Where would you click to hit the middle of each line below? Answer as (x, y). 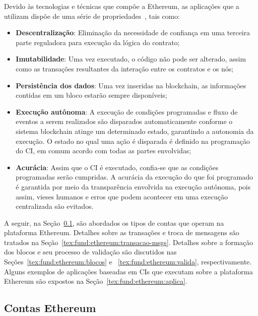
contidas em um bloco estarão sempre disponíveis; (91, 95)
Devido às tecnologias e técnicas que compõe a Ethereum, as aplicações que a (122, 6)
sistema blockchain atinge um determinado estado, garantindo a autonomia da (135, 131)
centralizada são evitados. (55, 206)
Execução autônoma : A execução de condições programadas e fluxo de (127, 111)
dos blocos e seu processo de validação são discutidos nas (90, 252)
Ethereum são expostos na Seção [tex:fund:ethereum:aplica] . (96, 281)
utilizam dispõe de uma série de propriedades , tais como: (92, 16)
